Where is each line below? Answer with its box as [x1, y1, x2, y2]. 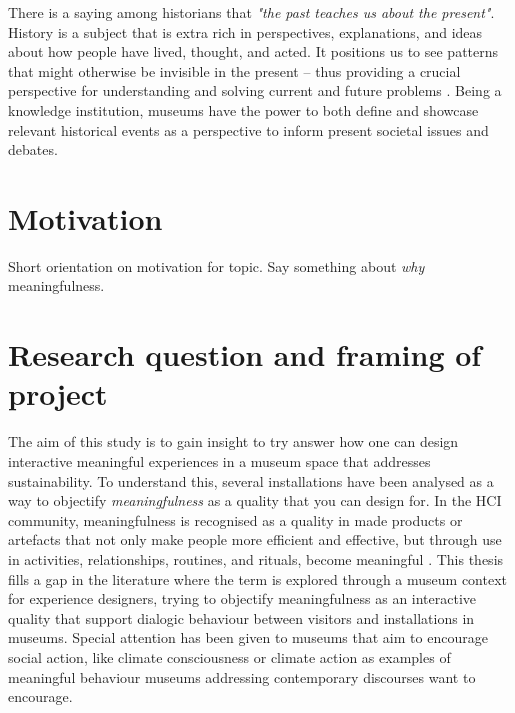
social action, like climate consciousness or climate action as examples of [8, 646, 451, 667]
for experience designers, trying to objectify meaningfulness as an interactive [8, 588, 477, 609]
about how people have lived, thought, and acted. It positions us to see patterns [8, 41, 499, 62]
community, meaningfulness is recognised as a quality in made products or [8, 509, 463, 530]
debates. [8, 139, 58, 160]
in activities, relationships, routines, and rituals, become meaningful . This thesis [8, 548, 504, 569]
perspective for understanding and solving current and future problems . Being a [8, 80, 502, 101]
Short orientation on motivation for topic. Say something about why [8, 255, 425, 276]
